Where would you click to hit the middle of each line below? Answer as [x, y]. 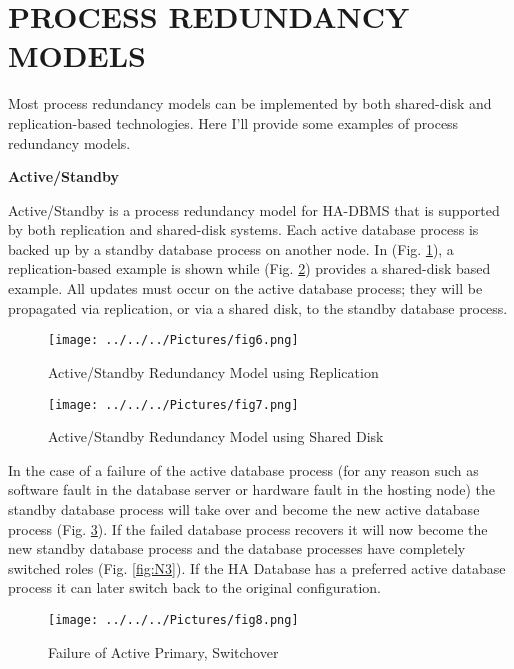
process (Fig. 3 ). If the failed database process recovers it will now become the [248, 528]
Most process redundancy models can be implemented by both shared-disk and [250, 103]
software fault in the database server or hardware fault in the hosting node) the [252, 489]
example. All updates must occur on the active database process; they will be [245, 288]
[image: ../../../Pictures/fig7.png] [173, 404]
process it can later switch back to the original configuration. [194, 587]
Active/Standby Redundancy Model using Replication [213, 371]
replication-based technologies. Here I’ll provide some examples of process [233, 122]
